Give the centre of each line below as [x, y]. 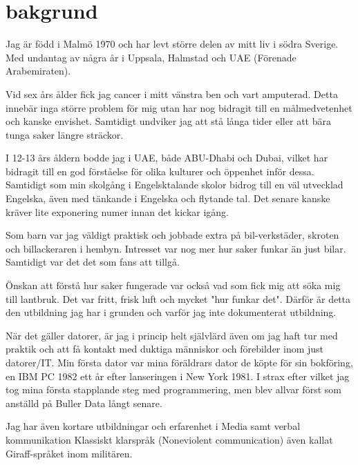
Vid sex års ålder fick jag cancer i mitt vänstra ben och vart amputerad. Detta [172, 93]
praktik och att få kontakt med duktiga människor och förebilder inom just [165, 349]
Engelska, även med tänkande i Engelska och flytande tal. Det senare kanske [168, 198]
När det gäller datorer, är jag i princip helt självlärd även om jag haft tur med [172, 335]
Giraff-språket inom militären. [69, 453]
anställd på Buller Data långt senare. [84, 403]
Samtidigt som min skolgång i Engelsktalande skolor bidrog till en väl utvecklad [175, 185]
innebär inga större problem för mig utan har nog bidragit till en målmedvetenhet [179, 107]
